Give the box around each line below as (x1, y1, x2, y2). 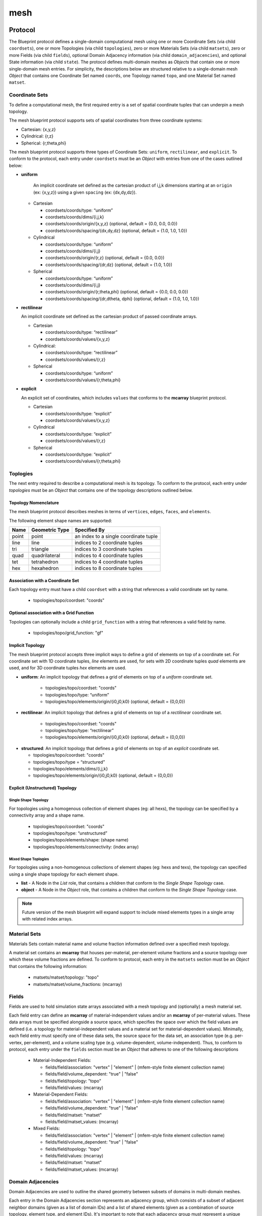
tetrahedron (31, 558, 58, 565)
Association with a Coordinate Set (9, 577, 80, 583)
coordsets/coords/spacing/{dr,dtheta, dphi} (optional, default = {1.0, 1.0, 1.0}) (45, 296, 199, 302)
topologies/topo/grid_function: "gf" (33, 630, 104, 636)
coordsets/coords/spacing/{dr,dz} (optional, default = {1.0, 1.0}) (45, 262, 172, 268)
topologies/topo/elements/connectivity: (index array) (33, 844, 139, 850)
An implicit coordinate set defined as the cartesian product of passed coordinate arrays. (21, 314, 197, 320)
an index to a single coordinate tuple (74, 533, 158, 539)
